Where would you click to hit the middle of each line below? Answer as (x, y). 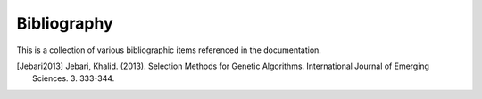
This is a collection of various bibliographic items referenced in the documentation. (169, 50)
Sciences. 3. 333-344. (74, 78)
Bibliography (65, 23)
